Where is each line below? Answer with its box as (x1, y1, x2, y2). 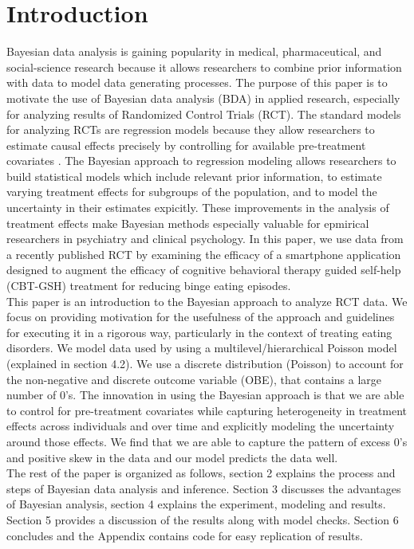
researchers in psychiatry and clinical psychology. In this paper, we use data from (6, 230, 404, 247)
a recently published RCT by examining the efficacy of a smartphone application (6, 245, 401, 262)
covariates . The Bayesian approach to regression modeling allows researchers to (6, 152, 396, 169)
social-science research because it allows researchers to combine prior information (6, 58, 402, 75)
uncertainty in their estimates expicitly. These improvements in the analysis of (6, 199, 389, 216)
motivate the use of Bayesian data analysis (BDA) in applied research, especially (6, 89, 400, 106)
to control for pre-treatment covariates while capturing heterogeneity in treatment (6, 402, 408, 418)
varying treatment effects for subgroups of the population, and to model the (6, 183, 377, 200)
